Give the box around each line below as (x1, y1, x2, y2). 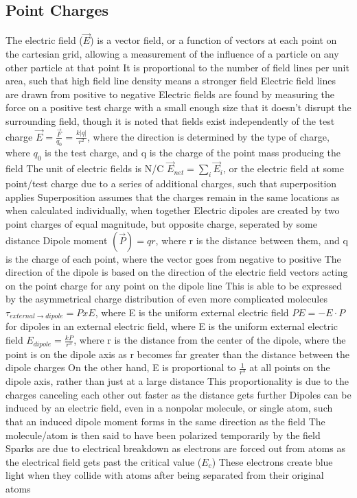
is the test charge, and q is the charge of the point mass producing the (45, 145, 341, 160)
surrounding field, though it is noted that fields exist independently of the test (5, 113, 335, 128)
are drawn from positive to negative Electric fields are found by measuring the (5, 86, 334, 101)
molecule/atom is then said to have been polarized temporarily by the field (5, 427, 321, 442)
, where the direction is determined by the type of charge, (87, 129, 330, 143)
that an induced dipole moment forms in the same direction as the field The (5, 414, 325, 429)
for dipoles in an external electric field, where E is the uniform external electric (5, 319, 338, 333)
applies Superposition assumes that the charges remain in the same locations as (5, 189, 340, 204)
